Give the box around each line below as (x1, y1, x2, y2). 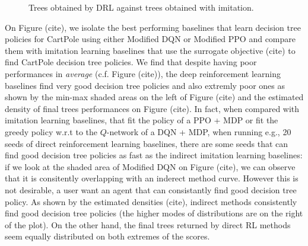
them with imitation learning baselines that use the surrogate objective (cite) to (5, 44, 296, 56)
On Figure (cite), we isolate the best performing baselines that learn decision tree (5, 21, 301, 33)
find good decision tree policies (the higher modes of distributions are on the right (5, 207, 303, 219)
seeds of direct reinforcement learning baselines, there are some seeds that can (5, 137, 288, 149)
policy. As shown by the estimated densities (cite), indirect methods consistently (5, 195, 297, 207)
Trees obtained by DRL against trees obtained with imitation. (28, 1, 254, 13)
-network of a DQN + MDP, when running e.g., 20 (106, 125, 291, 138)
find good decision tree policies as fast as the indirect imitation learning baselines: (5, 149, 303, 161)
